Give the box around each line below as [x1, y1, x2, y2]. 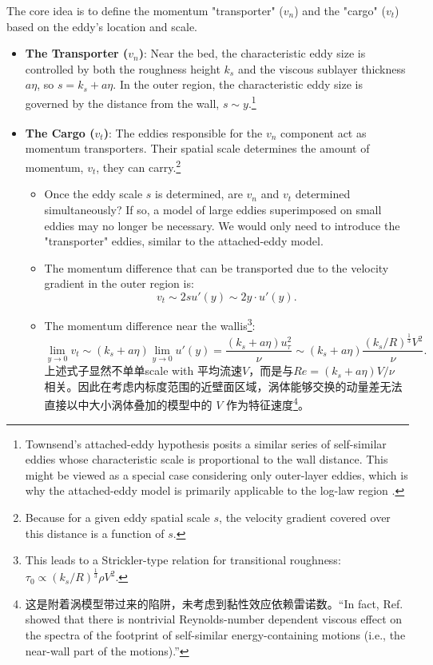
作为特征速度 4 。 [226, 394, 309, 413]
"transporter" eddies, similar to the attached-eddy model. [44, 233, 324, 249]
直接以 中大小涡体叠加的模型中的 [44, 396, 213, 413]
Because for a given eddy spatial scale [25, 508, 210, 525]
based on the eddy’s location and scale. [6, 18, 198, 34]
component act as [280, 124, 367, 141]
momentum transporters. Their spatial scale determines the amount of [25, 140, 370, 157]
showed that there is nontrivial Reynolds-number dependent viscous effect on [25, 611, 403, 627]
